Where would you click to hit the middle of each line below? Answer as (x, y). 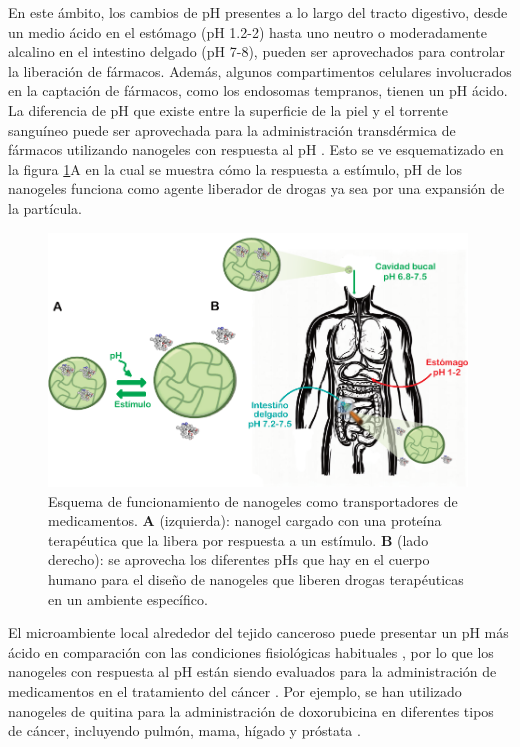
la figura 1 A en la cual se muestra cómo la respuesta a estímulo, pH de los (235, 168)
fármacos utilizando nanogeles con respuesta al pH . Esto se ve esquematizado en (256, 149)
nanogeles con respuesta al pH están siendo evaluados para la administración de (252, 671)
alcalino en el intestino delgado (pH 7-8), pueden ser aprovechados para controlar (257, 51)
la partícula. (45, 207)
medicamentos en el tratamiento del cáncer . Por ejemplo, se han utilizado (235, 690)
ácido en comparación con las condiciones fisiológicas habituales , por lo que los (251, 651)
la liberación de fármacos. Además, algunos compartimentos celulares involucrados (260, 70)
